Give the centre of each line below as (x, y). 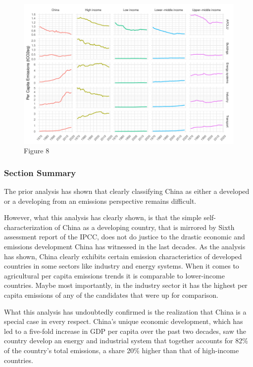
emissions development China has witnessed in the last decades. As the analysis (125, 247)
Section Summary (40, 172)
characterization (28, 227)
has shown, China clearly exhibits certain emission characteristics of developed (123, 256)
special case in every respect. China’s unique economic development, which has (124, 321)
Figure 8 (37, 151)
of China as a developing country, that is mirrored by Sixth (145, 227)
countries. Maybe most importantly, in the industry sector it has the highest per (126, 285)
